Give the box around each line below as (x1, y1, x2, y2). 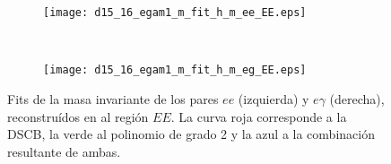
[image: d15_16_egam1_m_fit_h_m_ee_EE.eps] (43, 6, 307, 19)
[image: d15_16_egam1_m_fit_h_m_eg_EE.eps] (43, 64, 307, 77)
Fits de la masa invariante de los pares (7, 89, 219, 108)
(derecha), (329, 89, 385, 108)
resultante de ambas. (7, 142, 121, 160)
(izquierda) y (238, 89, 309, 108)
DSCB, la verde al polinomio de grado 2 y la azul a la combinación (7, 125, 375, 143)
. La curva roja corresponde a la (170, 107, 347, 125)
